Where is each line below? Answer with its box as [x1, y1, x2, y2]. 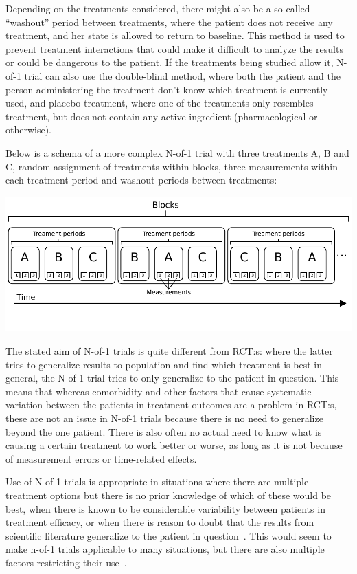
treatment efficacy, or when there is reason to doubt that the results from [5, 515, 314, 529]
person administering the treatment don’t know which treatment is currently [5, 82, 328, 96]
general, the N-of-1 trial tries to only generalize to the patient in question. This [5, 371, 339, 385]
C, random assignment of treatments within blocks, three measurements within [5, 159, 338, 173]
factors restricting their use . [5, 555, 127, 569]
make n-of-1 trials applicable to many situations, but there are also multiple [5, 542, 325, 556]
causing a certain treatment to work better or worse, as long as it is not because [5, 438, 343, 452]
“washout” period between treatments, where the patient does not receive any [5, 14, 333, 29]
